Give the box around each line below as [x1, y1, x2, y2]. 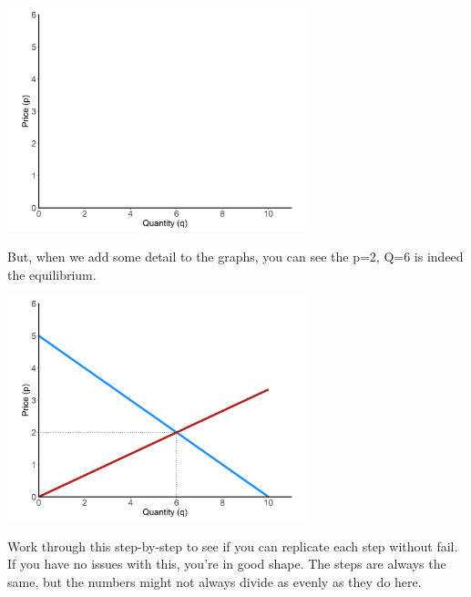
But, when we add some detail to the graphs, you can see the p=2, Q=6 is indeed [7, 247, 464, 266]
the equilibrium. [7, 264, 97, 283]
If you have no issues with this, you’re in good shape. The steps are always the [7, 554, 446, 573]
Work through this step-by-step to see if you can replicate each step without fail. [7, 536, 458, 555]
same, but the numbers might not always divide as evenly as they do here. [7, 571, 422, 591]
